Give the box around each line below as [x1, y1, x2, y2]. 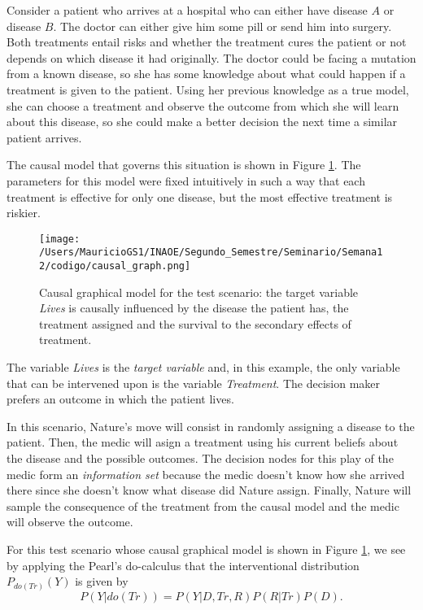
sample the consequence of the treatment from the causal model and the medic [7, 497, 399, 514]
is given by [75, 573, 129, 590]
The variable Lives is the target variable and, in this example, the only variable [7, 359, 400, 376]
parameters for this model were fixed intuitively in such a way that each [7, 172, 365, 189]
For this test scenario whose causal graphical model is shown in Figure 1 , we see [7, 541, 406, 557]
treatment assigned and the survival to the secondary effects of [39, 315, 351, 332]
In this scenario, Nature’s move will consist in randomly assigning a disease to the [7, 417, 415, 434]
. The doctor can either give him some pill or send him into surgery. [53, 17, 392, 34]
